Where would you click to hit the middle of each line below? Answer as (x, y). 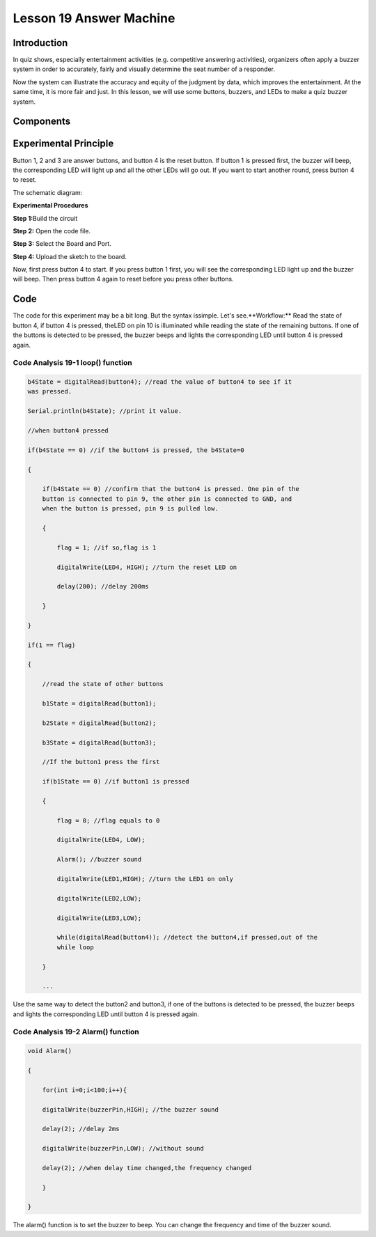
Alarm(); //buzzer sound (99, 859)
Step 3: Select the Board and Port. (62, 244)
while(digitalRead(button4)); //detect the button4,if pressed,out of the (187, 938)
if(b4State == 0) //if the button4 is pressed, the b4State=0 (136, 450)
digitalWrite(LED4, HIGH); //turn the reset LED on (147, 567)
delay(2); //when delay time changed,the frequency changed (147, 1168)
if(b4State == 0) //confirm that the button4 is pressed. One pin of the (171, 489)
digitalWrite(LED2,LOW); (99, 898)
